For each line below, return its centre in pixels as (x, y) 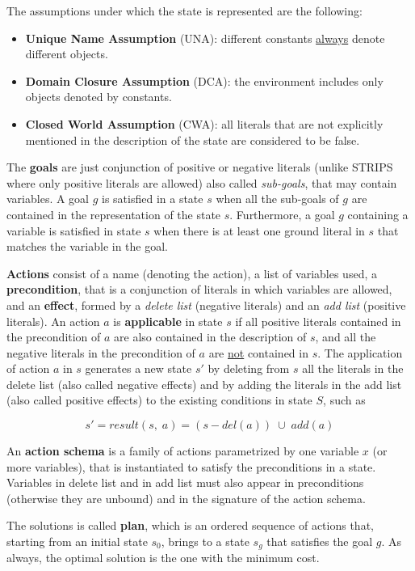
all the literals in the (353, 368)
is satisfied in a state (153, 199)
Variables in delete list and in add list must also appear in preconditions (185, 482)
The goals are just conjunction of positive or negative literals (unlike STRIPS (200, 167)
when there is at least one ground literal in (259, 230)
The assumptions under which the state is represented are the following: (184, 11)
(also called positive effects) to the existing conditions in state (159, 400)
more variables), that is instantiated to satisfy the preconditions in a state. (191, 466)
